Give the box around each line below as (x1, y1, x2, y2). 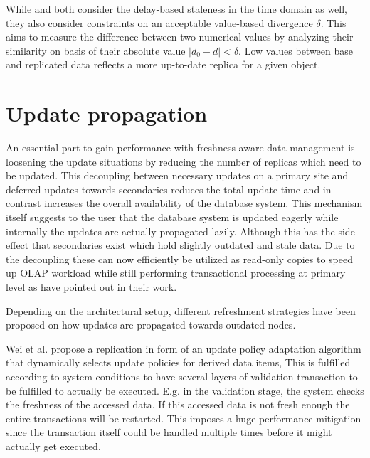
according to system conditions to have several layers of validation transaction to (6, 369, 358, 383)
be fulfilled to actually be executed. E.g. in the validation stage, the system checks (6, 383, 364, 398)
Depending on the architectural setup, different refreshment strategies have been (6, 303, 356, 318)
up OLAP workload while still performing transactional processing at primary (6, 265, 346, 280)
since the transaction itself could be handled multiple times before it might (6, 425, 332, 440)
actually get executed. (6, 438, 101, 453)
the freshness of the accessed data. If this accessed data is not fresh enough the (6, 397, 350, 412)
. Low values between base (238, 43, 354, 58)
